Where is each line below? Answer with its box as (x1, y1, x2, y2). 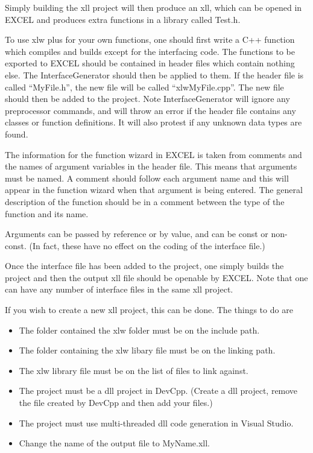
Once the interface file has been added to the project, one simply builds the (5, 259, 284, 272)
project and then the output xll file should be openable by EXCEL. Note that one (5, 271, 308, 284)
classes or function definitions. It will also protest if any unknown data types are (5, 116, 302, 128)
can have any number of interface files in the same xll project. (5, 283, 233, 296)
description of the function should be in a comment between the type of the (5, 195, 285, 207)
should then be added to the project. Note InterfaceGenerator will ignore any (5, 92, 290, 105)
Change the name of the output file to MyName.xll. (19, 437, 210, 449)
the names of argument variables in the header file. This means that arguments (5, 160, 297, 173)
